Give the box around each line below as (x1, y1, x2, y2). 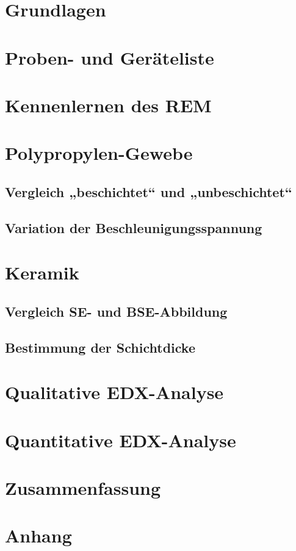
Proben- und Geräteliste (5, 45, 214, 70)
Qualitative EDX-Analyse (5, 380, 224, 405)
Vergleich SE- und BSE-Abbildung (5, 301, 228, 320)
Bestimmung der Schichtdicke (5, 337, 195, 356)
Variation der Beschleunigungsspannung (5, 218, 262, 237)
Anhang (5, 523, 72, 548)
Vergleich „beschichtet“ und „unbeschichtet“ (5, 182, 292, 201)
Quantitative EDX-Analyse (5, 427, 236, 452)
